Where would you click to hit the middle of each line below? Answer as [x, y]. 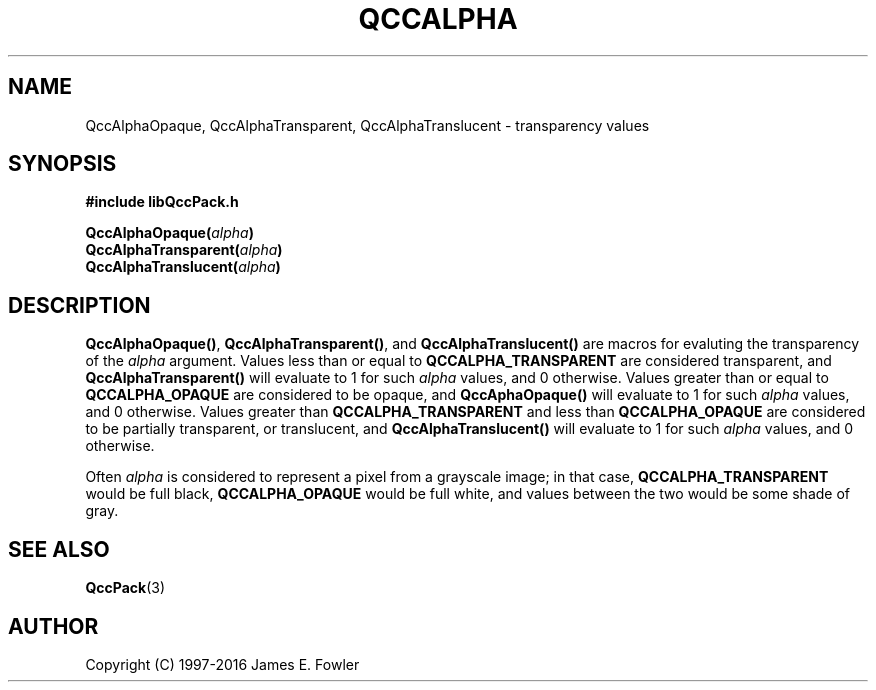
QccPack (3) [125, 588]
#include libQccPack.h [162, 202]
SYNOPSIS [62, 164]
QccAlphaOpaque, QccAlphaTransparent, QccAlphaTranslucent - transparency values [367, 125]
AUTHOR [53, 626]
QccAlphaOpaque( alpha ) [169, 233]
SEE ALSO [59, 549]
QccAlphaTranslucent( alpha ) [183, 267]
